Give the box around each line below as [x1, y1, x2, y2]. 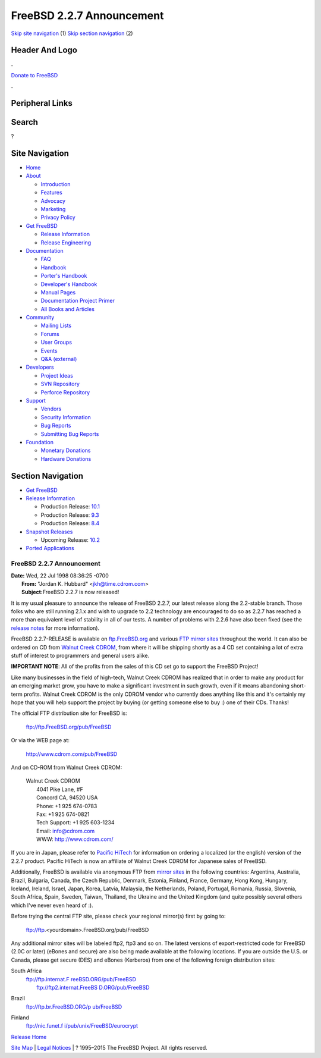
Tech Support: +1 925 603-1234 [36, 819, 115, 826]
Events [40, 347, 58, 354]
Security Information [40, 413, 92, 420]
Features [40, 189, 62, 196]
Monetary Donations [40, 447, 91, 454]
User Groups [40, 339, 73, 346]
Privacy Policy [40, 214, 75, 221]
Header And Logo [11, 45, 77, 55]
